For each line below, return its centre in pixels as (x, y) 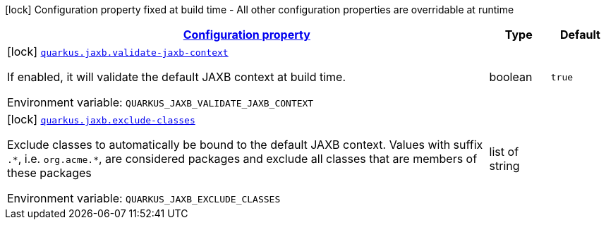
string (504, 166)
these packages (49, 173)
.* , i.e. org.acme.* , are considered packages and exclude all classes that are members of (242, 159)
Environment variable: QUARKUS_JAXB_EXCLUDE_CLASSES (144, 198)
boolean (511, 77)
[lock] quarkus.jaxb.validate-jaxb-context (118, 51)
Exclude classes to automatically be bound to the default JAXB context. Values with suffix (245, 145)
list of (504, 152)
